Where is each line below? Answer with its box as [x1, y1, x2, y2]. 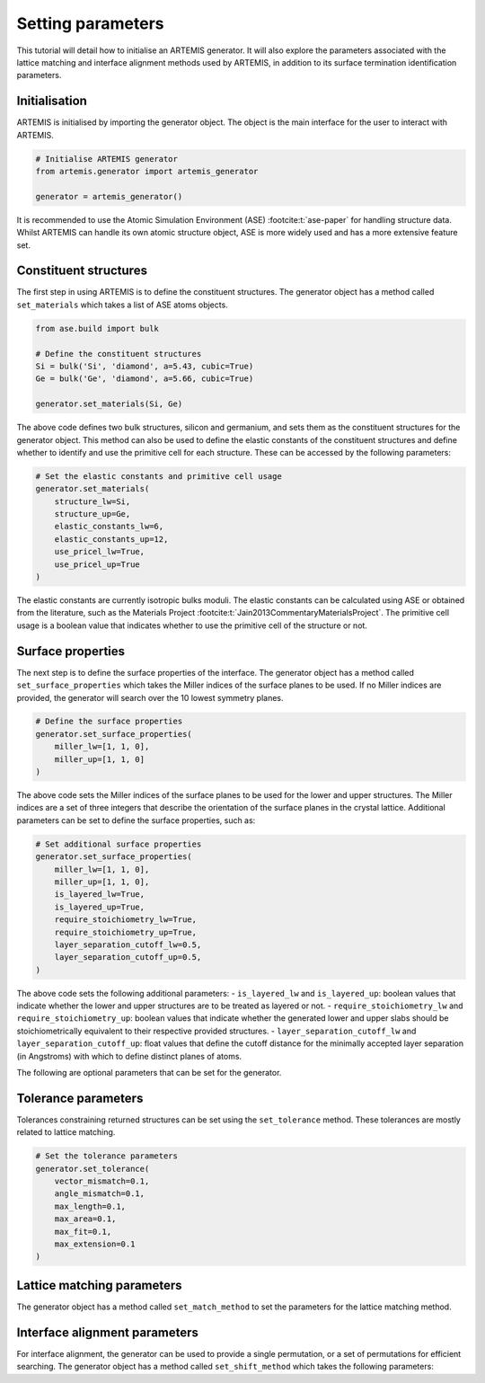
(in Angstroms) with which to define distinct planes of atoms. [16, 1051, 242, 1061]
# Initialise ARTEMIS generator [35, 154, 179, 164]
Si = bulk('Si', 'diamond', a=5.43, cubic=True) [35, 361, 254, 371]
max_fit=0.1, [54, 1227, 112, 1237]
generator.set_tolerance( [35, 1164, 150, 1174]
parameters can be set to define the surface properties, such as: [16, 814, 256, 826]
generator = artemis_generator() [35, 191, 183, 201]
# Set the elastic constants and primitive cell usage [35, 471, 282, 481]
